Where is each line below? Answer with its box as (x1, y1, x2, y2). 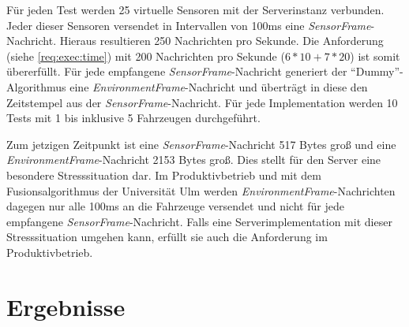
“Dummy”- (351, 63, 403, 80)
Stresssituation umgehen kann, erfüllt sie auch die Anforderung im (6, 229, 328, 245)
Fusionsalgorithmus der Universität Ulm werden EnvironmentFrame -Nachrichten (6, 182, 396, 199)
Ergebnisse (6, 290, 126, 322)
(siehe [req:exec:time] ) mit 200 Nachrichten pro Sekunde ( (6, 47, 285, 64)
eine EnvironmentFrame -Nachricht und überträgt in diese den (69, 78, 368, 95)
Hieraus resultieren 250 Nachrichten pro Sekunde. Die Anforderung (59, 32, 384, 49)
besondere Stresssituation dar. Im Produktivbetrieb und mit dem (6, 166, 321, 183)
